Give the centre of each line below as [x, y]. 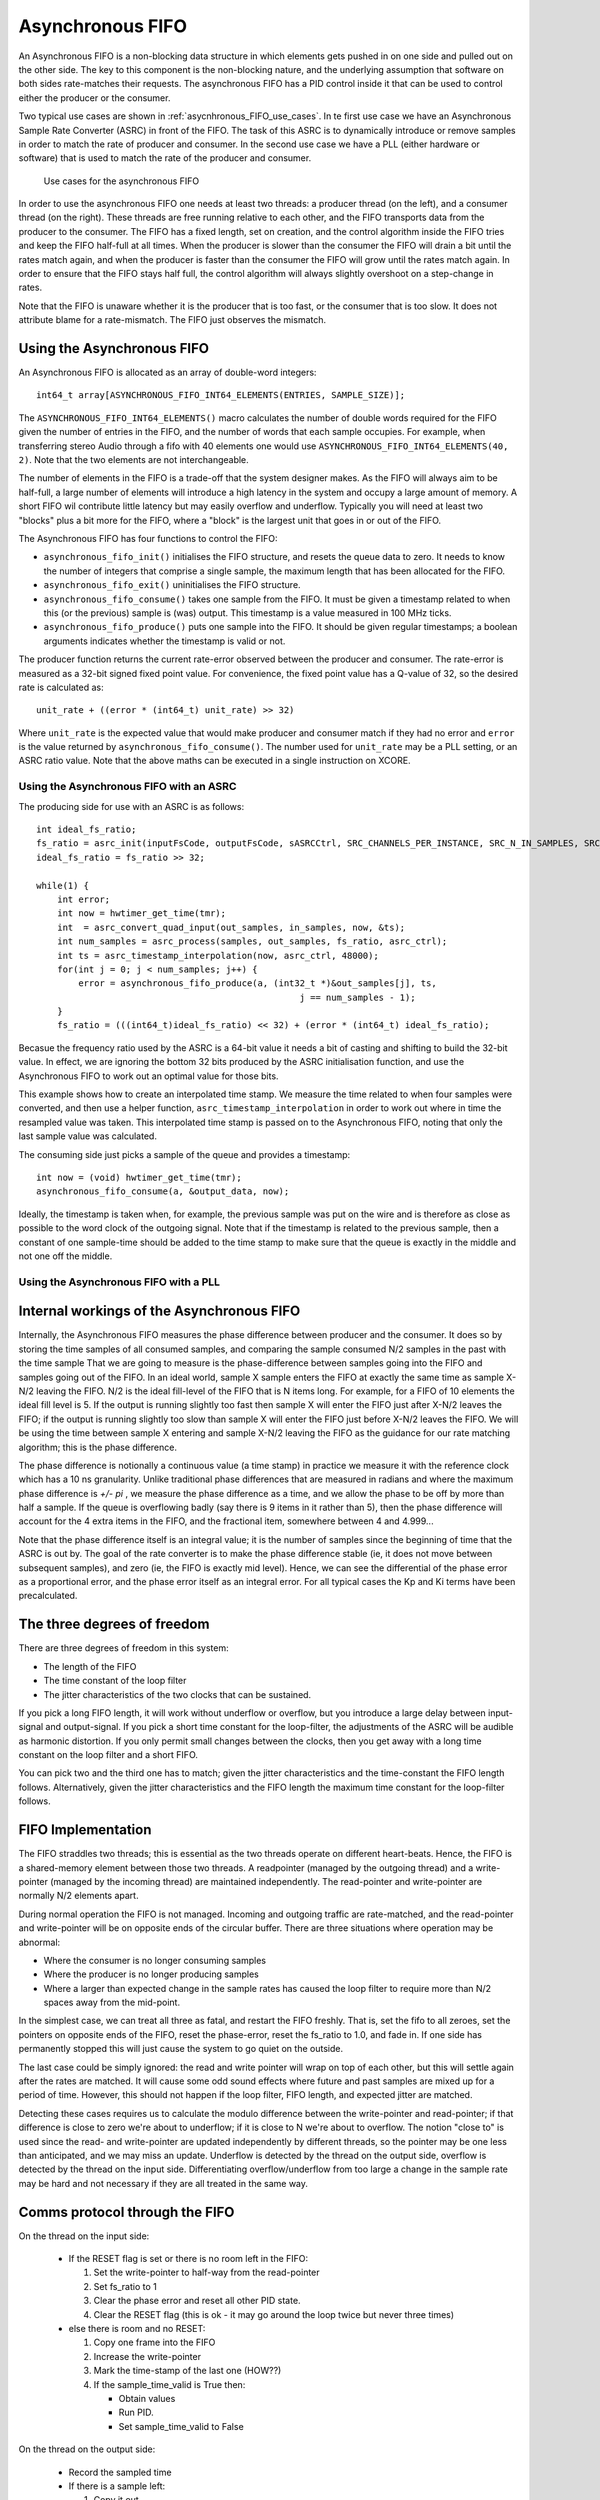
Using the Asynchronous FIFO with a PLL [119, 1282]
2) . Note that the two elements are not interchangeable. [133, 460]
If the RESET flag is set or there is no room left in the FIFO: [188, 2259]
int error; [83, 899]
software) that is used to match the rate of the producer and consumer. [165, 158]
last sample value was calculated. [87, 1136]
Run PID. [136, 2412]
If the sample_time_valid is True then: [169, 2384]
